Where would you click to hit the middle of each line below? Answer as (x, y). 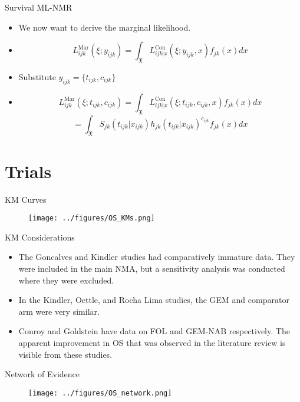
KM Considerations (40, 237)
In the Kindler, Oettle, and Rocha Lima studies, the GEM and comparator (154, 300)
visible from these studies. (65, 354)
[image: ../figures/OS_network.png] (100, 393)
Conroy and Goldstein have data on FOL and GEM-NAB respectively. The (154, 331)
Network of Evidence (42, 374)
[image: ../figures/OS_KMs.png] (92, 218)
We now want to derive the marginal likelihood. (105, 27)
